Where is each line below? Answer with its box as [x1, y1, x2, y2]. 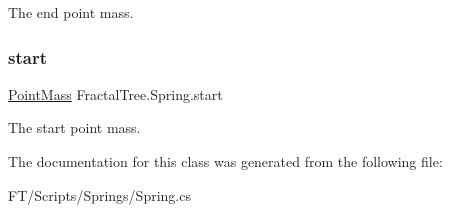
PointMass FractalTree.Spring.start [8, 83, 223, 104]
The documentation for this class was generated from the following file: [8, 151, 443, 171]
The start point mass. [8, 117, 141, 138]
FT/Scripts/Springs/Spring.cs [8, 184, 191, 205]
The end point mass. [8, 2, 134, 22]
